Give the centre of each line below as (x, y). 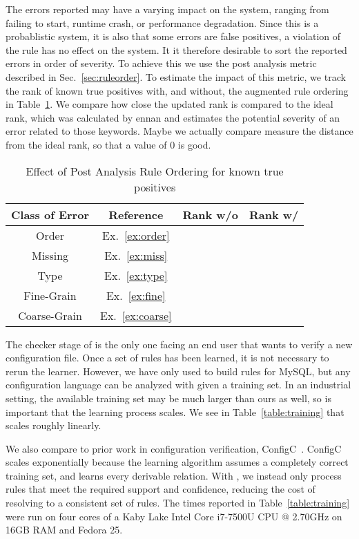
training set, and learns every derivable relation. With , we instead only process (174, 475)
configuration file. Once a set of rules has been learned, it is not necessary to (167, 358)
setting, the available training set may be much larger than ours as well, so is (168, 398)
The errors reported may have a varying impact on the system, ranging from (167, 9)
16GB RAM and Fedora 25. (64, 530)
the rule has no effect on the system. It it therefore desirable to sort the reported (176, 49)
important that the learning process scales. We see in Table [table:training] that (175, 412)
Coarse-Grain (50, 315)
